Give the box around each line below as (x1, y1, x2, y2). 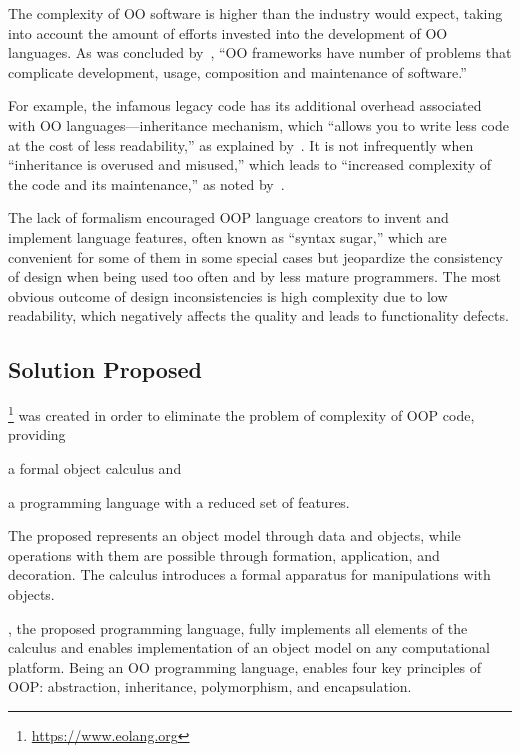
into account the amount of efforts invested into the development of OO (8, 22, 448, 43)
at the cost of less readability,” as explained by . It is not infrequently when (8, 134, 474, 155)
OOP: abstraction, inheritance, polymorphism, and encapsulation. (8, 676, 412, 697)
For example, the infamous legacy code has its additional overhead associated (8, 95, 482, 116)
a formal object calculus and (8, 457, 182, 478)
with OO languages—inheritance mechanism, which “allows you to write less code (8, 114, 509, 135)
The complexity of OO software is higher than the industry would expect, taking (8, 3, 503, 23)
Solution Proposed (8, 354, 202, 385)
